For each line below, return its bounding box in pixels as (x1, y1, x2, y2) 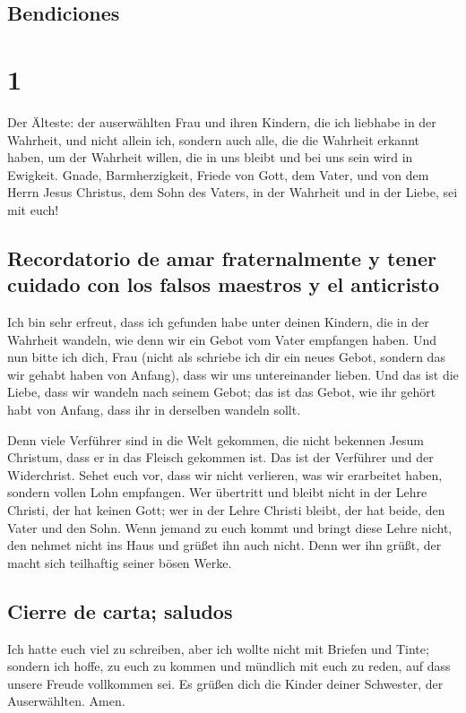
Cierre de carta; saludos (7, 597, 233, 624)
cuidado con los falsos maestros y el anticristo (7, 271, 440, 298)
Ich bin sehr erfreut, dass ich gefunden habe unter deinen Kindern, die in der (7, 313, 429, 331)
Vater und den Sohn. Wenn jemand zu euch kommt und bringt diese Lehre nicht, (7, 518, 453, 537)
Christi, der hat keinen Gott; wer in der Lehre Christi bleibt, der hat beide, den (7, 501, 445, 519)
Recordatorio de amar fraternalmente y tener (7, 244, 436, 271)
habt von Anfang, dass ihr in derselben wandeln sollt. (7, 400, 301, 419)
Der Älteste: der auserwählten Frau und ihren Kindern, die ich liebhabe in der (7, 112, 436, 131)
